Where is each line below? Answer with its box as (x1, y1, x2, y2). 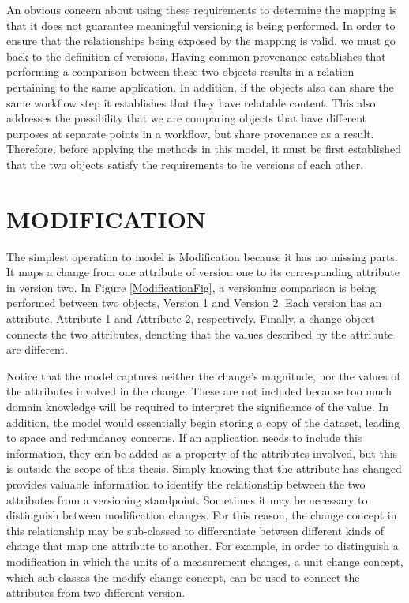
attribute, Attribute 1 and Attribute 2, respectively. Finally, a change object (6, 310, 375, 327)
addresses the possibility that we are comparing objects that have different (6, 110, 366, 126)
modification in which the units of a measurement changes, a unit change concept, (6, 552, 403, 569)
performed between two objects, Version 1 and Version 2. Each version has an (6, 294, 382, 311)
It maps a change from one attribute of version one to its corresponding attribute (6, 264, 400, 280)
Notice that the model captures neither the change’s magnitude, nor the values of (6, 367, 400, 384)
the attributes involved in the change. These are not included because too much (6, 383, 392, 399)
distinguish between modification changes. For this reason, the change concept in (6, 507, 397, 523)
